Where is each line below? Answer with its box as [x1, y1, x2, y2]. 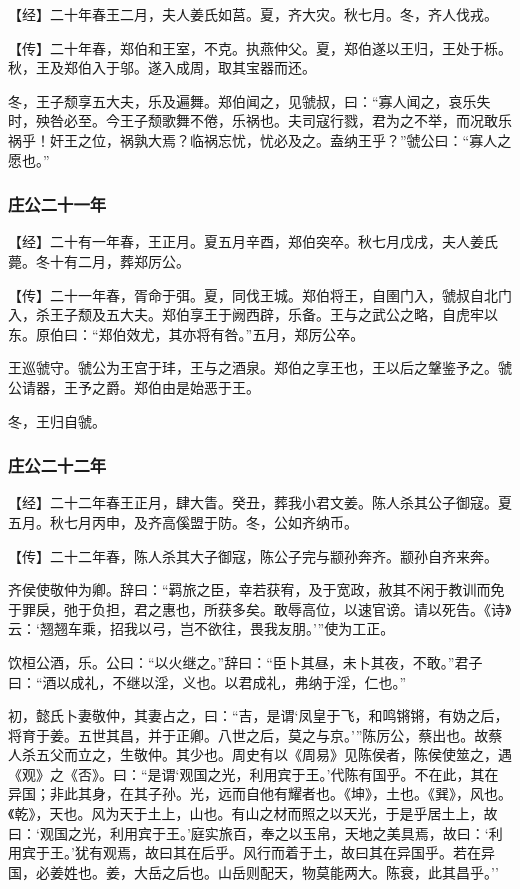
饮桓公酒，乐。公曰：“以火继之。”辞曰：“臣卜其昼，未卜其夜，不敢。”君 [8, 651, 469, 672]
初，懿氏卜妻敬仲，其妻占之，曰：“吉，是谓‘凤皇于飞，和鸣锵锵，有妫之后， [8, 705, 509, 726]
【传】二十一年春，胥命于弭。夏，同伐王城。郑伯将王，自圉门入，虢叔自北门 [8, 284, 512, 305]
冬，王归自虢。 [8, 410, 106, 431]
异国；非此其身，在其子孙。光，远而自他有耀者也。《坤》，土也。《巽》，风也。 [8, 783, 512, 804]
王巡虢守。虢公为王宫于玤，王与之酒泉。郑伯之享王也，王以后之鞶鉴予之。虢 [8, 357, 512, 378]
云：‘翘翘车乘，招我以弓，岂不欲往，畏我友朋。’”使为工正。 [8, 618, 395, 639]
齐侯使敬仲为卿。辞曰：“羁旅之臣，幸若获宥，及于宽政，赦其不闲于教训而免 [8, 579, 505, 600]
